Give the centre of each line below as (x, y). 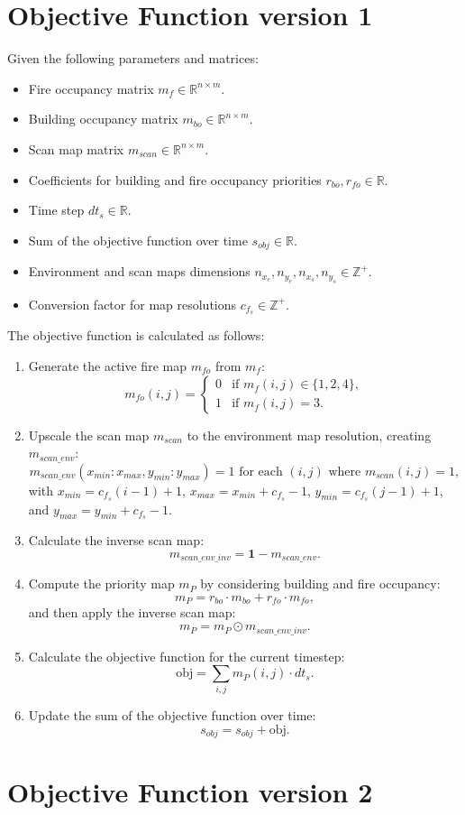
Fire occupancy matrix (91, 88)
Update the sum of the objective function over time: (172, 715)
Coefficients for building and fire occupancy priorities (175, 179)
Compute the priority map (101, 583)
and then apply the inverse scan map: (132, 612)
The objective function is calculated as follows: (136, 335)
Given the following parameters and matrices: (133, 58)
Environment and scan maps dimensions (139, 271)
